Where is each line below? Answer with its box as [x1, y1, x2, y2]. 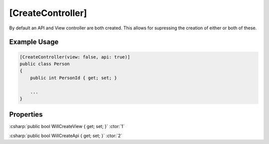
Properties [9, 110, 43, 119]
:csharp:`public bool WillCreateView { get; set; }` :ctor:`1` [9, 124, 125, 130]
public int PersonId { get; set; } [30, 75, 117, 81]
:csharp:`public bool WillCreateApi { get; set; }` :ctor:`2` [9, 133, 122, 139]
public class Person [19, 61, 70, 67]
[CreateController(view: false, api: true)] [19, 54, 131, 60]
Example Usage [9, 38, 59, 46]
